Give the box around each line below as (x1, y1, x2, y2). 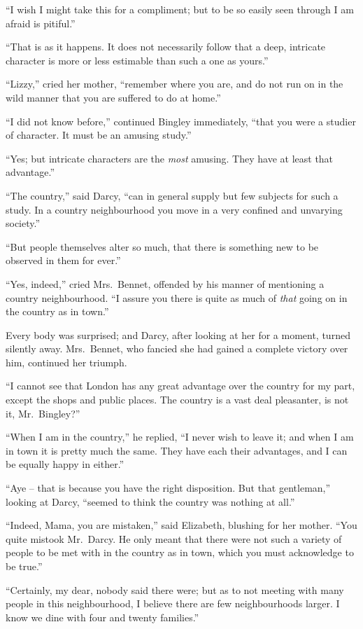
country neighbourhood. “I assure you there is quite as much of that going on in (6, 290, 348, 305)
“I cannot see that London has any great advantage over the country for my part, (6, 378, 355, 393)
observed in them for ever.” (6, 253, 121, 268)
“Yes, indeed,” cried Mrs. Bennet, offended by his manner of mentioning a (6, 276, 325, 291)
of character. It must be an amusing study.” (6, 127, 192, 142)
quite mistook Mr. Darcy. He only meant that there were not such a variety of (6, 531, 342, 546)
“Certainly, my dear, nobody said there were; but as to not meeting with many (6, 582, 344, 597)
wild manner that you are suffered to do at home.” (6, 90, 221, 104)
